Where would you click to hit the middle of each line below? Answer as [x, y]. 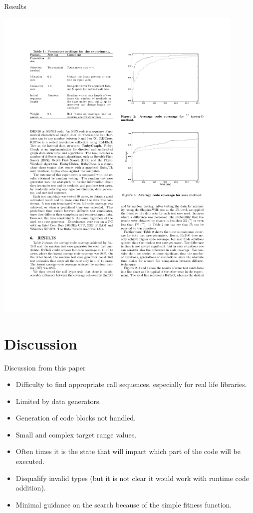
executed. [30, 461]
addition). [31, 488]
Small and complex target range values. [76, 434]
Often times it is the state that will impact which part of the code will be [128, 451]
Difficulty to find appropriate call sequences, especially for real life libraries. [131, 384]
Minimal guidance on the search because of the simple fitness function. [124, 504]
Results [15, 6]
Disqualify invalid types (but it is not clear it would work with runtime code [132, 478]
